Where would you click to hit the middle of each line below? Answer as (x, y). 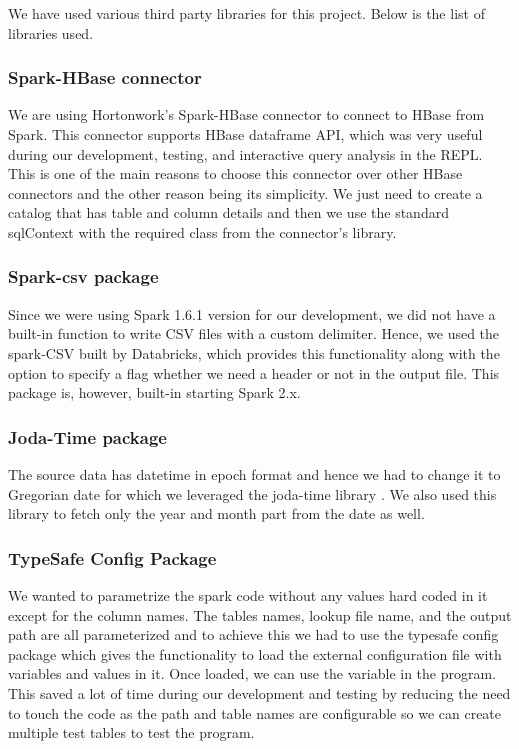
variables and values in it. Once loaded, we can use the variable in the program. (252, 673)
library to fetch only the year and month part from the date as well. (216, 513)
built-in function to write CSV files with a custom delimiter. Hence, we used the (254, 333)
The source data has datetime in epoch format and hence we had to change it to (254, 473)
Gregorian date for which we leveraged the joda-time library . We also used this (252, 493)
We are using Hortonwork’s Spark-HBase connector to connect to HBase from (246, 114)
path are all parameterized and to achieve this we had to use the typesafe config (253, 634)
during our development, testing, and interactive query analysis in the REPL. (245, 153)
